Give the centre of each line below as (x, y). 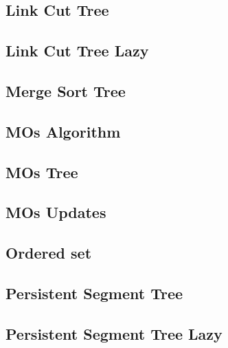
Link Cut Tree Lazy (77, 51)
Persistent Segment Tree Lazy (114, 333)
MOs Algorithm (63, 131)
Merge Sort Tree (66, 90)
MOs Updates (56, 212)
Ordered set (49, 253)
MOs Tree (42, 172)
